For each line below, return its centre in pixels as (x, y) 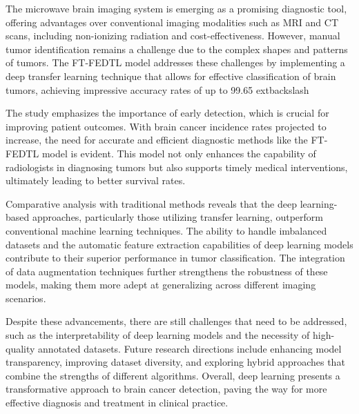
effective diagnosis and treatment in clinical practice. (117, 403)
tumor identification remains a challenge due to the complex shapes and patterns (177, 49)
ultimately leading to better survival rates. (96, 180)
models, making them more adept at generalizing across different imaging (161, 285)
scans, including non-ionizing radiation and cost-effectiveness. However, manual (173, 36)
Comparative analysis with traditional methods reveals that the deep (151, 203)
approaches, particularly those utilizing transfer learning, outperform (177, 217)
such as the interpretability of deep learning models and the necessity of (158, 335)
